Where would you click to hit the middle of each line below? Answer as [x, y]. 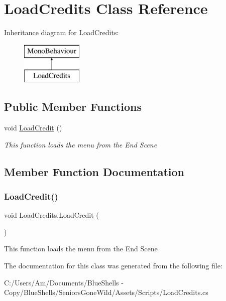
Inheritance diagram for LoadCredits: [62, 32]
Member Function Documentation [94, 171]
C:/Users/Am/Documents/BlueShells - [64, 282]
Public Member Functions [73, 107]
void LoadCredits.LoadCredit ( [51, 215]
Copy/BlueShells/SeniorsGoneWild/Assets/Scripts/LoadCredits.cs [106, 292]
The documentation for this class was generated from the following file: [113, 266]
